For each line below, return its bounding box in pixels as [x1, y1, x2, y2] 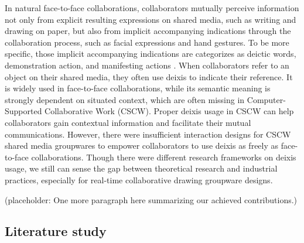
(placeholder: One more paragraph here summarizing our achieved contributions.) [5, 193, 298, 206]
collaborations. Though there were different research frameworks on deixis [31, 150, 296, 163]
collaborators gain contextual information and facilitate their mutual [5, 116, 251, 128]
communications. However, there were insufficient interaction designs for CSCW [5, 128, 291, 140]
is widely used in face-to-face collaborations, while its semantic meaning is [5, 82, 271, 94]
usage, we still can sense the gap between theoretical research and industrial [5, 162, 278, 174]
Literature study [5, 222, 107, 240]
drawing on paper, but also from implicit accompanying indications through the [5, 25, 291, 37]
